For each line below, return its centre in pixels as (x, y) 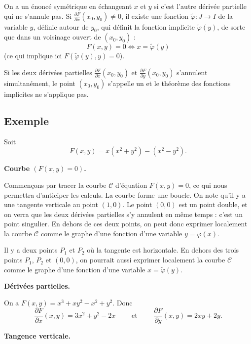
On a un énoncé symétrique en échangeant (68, 6)
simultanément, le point (40, 83)
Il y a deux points (31, 250)
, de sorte (231, 26)
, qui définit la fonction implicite (146, 26)
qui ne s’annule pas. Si (38, 16)
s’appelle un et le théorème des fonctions (169, 83)
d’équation (131, 185)
